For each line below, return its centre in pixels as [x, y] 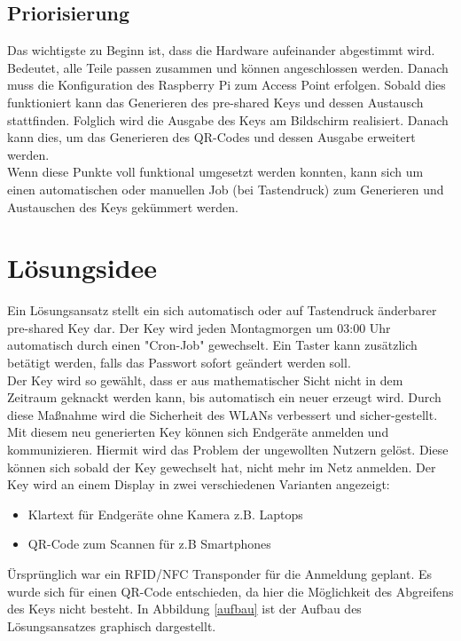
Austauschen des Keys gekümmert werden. [123, 206]
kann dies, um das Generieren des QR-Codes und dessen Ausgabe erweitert [211, 137]
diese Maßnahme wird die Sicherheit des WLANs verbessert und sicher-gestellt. [223, 414]
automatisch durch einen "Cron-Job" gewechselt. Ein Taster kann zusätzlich [212, 345]
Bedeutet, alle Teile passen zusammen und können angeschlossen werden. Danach [228, 67]
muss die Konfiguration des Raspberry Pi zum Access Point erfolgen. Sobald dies [227, 85]
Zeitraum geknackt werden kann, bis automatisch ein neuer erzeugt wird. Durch [224, 397]
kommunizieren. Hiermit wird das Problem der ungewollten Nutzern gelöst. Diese [228, 450]
